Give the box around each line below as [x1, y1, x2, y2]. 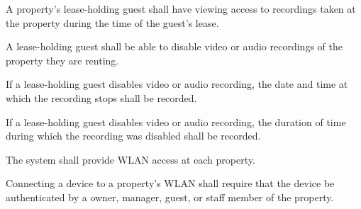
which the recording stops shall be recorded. [6, 90, 197, 105]
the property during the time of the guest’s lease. [6, 15, 219, 30]
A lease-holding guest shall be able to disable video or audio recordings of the [6, 39, 343, 54]
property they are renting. [6, 52, 119, 67]
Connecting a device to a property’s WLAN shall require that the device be [6, 176, 335, 191]
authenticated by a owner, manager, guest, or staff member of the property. [6, 189, 334, 204]
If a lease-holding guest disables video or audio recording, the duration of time [6, 114, 346, 129]
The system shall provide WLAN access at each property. [6, 152, 255, 166]
